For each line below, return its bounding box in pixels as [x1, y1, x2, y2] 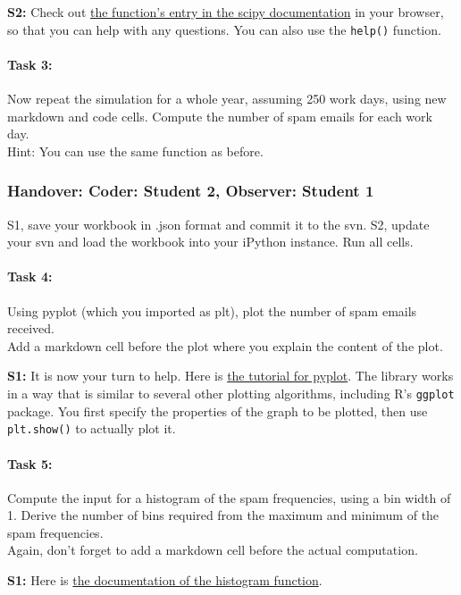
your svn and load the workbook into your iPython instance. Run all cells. [7, 232, 414, 251]
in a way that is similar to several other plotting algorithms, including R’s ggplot [7, 384, 455, 402]
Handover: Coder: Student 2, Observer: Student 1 [7, 180, 374, 202]
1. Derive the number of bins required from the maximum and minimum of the [7, 506, 440, 524]
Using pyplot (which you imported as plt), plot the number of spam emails [7, 301, 417, 320]
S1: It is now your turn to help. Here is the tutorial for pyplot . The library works [7, 366, 454, 385]
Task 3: [7, 54, 53, 73]
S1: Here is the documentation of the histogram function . [7, 571, 323, 590]
